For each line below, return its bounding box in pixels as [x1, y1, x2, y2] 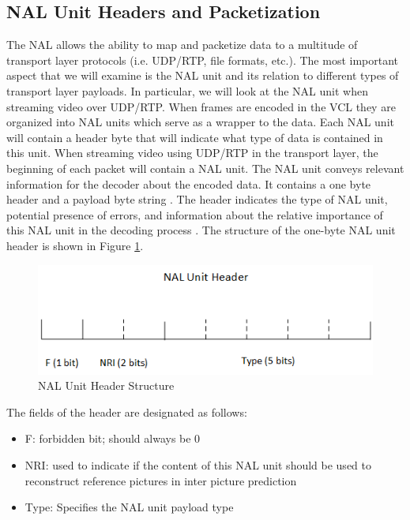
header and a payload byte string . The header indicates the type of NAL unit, [6, 191, 388, 208]
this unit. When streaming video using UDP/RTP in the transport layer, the [6, 144, 378, 161]
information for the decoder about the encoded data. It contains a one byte [6, 175, 371, 192]
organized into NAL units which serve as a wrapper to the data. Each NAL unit [6, 114, 394, 130]
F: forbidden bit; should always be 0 [24, 430, 201, 447]
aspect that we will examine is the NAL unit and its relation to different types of [6, 67, 399, 84]
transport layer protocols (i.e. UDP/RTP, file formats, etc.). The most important [6, 51, 399, 68]
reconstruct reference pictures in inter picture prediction [24, 472, 297, 488]
